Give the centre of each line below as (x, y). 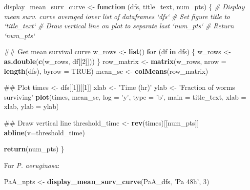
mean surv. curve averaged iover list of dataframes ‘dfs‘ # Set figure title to (117, 16)
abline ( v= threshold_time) (44, 132)
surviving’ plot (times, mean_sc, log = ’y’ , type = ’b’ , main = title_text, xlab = (125, 96)
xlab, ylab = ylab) (31, 106)
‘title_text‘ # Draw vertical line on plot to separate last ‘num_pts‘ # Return (119, 26)
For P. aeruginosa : (32, 165)
